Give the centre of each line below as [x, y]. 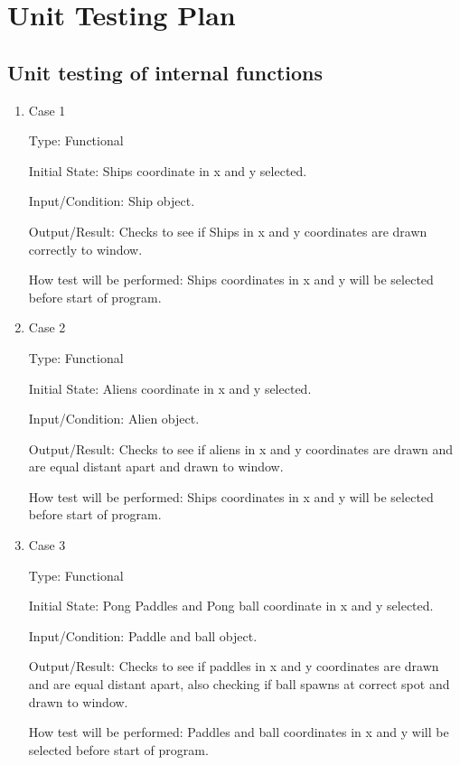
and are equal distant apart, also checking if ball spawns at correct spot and [239, 684]
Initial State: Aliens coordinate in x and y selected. [170, 388]
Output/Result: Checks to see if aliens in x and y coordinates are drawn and [241, 448]
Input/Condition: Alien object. [114, 419]
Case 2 [47, 327]
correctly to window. [85, 249]
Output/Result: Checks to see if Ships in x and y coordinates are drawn [228, 231]
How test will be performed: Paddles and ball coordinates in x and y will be [239, 732]
